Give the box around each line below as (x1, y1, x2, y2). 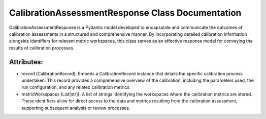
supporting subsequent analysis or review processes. (21, 105, 131, 111)
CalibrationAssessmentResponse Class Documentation (9, 7, 241, 18)
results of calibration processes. (9, 45, 75, 51)
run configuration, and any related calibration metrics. (21, 84, 131, 90)
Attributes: (9, 58, 43, 66)
